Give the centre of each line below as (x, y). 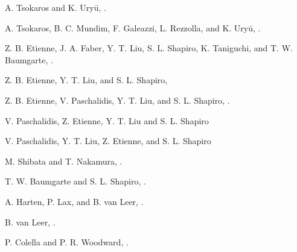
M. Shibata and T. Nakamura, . (64, 161)
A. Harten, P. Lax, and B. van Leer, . (74, 201)
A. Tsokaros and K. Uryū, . (56, 7)
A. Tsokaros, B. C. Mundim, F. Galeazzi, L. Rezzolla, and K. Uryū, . (133, 27)
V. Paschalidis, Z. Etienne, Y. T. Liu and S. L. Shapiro (107, 120)
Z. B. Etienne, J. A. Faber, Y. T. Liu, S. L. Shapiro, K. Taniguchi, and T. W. (149, 48)
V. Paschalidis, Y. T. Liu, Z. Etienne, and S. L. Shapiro (108, 141)
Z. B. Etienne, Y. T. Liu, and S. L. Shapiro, (86, 80)
